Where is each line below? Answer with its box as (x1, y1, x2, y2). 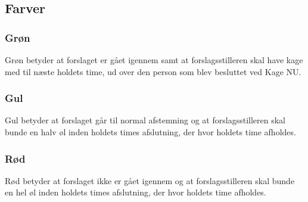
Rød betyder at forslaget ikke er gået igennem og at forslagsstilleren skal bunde (5, 174, 295, 187)
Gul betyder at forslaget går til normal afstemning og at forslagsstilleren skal (5, 114, 285, 126)
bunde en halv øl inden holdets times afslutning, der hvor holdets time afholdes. (5, 126, 296, 138)
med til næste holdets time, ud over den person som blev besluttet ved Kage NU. (5, 65, 301, 77)
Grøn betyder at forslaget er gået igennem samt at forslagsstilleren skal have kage (5, 54, 303, 66)
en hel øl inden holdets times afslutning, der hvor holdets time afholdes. (5, 186, 266, 198)
